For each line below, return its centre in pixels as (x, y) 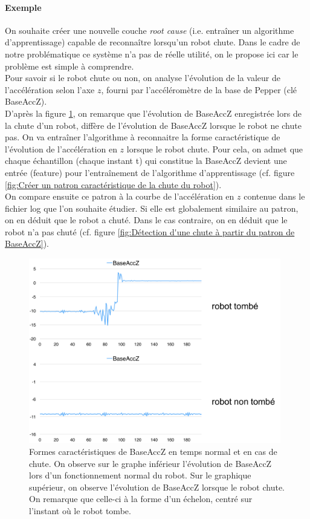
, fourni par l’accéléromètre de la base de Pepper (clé (199, 89)
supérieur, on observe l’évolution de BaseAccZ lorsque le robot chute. (157, 487)
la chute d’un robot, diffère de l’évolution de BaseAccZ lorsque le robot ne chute (153, 125)
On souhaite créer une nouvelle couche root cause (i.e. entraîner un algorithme (150, 30)
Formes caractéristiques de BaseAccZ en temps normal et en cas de (153, 451)
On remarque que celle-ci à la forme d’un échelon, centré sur (141, 499)
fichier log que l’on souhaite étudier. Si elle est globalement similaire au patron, (152, 208)
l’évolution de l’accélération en (61, 149)
